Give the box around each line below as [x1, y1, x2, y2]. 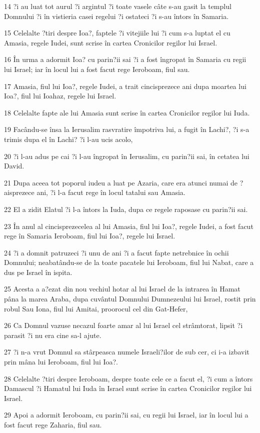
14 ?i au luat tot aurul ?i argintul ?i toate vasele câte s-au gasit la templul [4, 1, 231, 11]
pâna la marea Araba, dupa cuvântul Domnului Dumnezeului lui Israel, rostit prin [4, 293, 256, 304]
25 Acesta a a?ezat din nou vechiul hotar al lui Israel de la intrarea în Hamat [4, 283, 240, 294]
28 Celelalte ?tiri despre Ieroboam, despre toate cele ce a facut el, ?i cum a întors [4, 373, 253, 383]
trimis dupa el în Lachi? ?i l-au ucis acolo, [4, 133, 133, 144]
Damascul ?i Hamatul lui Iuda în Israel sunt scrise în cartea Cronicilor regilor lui [4, 383, 252, 393]
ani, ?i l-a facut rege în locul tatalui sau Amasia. [36, 187, 185, 197]
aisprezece [4, 187, 34, 197]
